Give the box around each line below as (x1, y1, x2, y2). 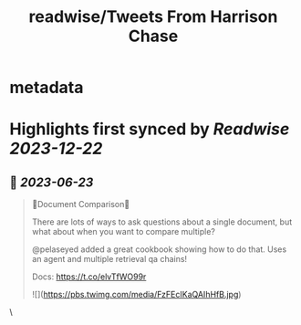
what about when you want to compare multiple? (31, 226, 216, 237)
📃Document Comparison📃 (31, 199, 130, 210)
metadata (9, 78, 84, 98)
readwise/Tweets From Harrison (28, 6, 278, 27)
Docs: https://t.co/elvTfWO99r (31, 271, 147, 282)
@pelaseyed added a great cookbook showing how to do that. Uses (31, 244, 287, 255)
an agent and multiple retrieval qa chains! (31, 254, 188, 265)
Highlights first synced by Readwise (9, 119, 290, 140)
